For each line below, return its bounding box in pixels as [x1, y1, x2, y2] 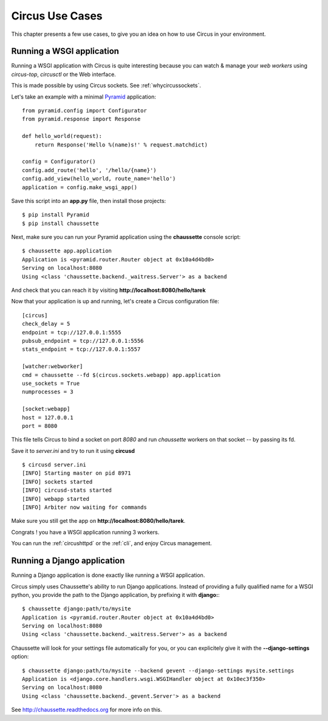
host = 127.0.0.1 [22, 414, 73, 421]
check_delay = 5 [22, 320, 70, 328]
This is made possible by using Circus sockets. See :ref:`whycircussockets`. [11, 82, 202, 89]
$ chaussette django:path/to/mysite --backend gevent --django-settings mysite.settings [22, 667, 295, 674]
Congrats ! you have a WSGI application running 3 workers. [11, 528, 160, 536]
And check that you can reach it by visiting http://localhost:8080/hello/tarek [11, 286, 206, 294]
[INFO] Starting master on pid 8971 [22, 470, 131, 477]
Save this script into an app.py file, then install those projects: [11, 197, 166, 204]
